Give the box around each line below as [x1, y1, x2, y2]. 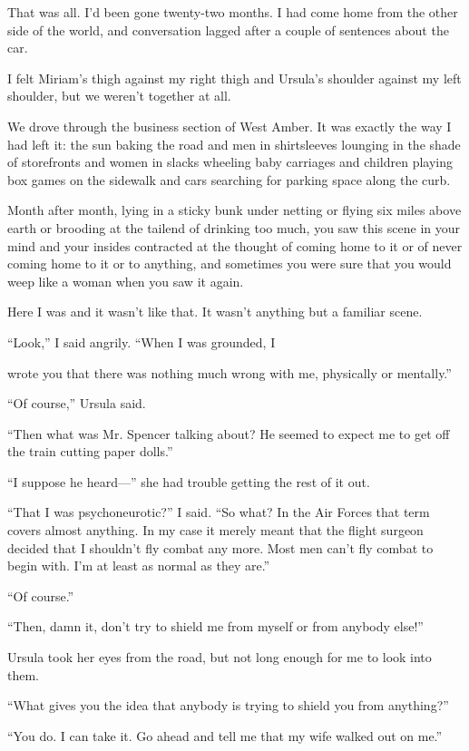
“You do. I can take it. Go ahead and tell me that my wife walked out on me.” [7, 726, 443, 745]
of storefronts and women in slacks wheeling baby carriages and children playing [7, 152, 453, 171]
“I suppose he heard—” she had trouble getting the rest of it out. [7, 472, 370, 491]
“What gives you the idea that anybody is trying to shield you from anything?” [7, 696, 449, 715]
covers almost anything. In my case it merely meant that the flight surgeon [7, 521, 424, 540]
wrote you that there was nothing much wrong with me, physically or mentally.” [7, 363, 452, 382]
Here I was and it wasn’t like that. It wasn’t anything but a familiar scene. [7, 302, 423, 321]
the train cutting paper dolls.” [7, 442, 173, 461]
